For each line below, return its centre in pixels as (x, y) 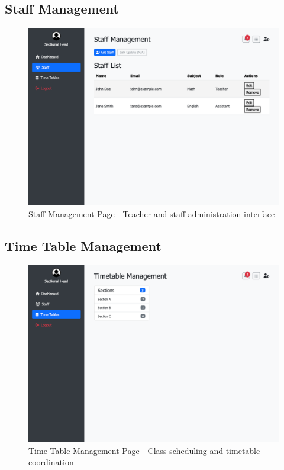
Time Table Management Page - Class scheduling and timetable (144, 450)
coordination (51, 462)
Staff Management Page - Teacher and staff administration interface (152, 213)
